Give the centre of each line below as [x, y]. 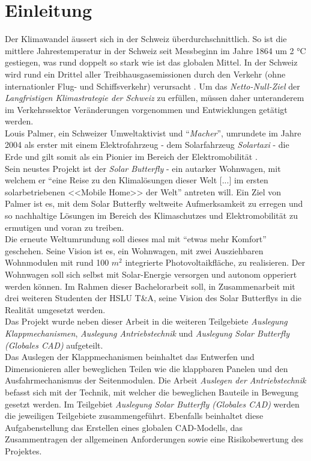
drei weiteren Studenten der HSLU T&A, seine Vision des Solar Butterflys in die [153, 298]
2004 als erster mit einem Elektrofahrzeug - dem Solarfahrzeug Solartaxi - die [147, 145]
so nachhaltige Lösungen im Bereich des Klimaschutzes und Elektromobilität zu [151, 215]
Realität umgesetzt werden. [55, 309]
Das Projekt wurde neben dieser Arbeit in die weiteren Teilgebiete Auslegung [146, 321]
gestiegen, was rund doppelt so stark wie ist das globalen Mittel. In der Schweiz [151, 62]
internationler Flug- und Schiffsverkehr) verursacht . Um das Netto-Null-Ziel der [152, 86]
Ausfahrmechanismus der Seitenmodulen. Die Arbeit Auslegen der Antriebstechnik [155, 380]
